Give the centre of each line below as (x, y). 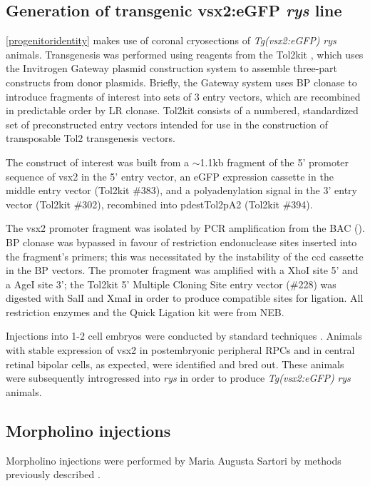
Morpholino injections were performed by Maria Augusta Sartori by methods (174, 460)
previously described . (53, 474)
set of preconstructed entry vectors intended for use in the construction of (167, 124)
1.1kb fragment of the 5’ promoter (274, 162)
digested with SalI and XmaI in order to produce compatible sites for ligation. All (185, 298)
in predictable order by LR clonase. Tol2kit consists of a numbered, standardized (182, 110)
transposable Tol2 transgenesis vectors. (91, 138)
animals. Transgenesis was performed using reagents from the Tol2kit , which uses (185, 54)
